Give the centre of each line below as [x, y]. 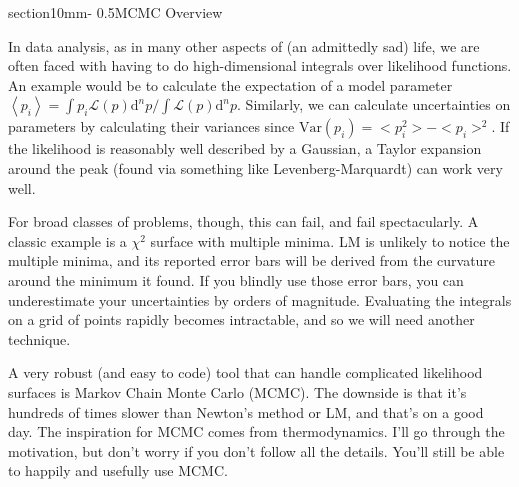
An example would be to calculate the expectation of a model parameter [230, 84]
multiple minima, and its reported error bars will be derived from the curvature [252, 260]
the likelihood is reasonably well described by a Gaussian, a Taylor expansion [245, 148]
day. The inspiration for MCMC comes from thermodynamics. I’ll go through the [256, 431]
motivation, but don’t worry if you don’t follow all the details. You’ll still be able [256, 450]
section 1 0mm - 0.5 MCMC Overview [115, 12]
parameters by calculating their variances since [151, 126]
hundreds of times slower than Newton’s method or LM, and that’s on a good [246, 411]
